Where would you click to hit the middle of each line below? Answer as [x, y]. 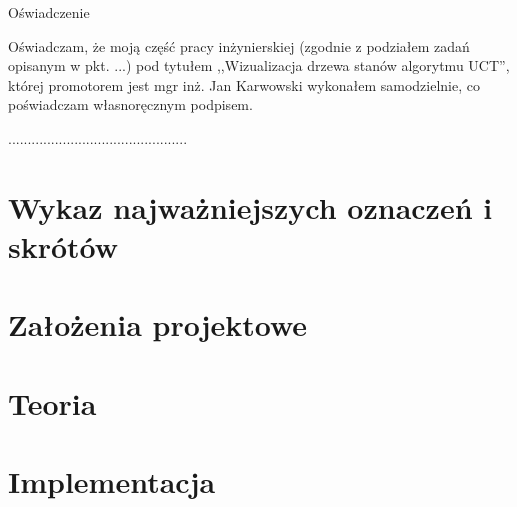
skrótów [63, 245]
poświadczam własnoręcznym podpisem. [130, 104]
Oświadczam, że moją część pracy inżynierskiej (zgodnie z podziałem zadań [239, 45]
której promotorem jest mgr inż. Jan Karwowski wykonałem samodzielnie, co [244, 84]
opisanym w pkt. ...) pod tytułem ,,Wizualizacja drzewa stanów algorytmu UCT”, [259, 65]
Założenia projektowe [158, 324]
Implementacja [112, 481]
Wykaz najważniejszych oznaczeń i [250, 206]
